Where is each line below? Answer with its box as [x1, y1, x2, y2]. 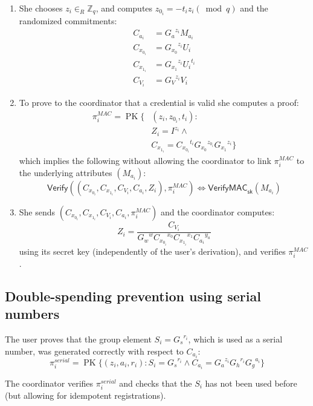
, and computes [95, 2, 153, 14]
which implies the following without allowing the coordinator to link [19, 154, 271, 166]
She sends [19, 205, 56, 218]
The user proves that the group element [5, 332, 152, 345]
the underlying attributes [19, 166, 112, 178]
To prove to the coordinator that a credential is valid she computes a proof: [19, 96, 299, 108]
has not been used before [205, 376, 297, 389]
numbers [5, 304, 60, 323]
